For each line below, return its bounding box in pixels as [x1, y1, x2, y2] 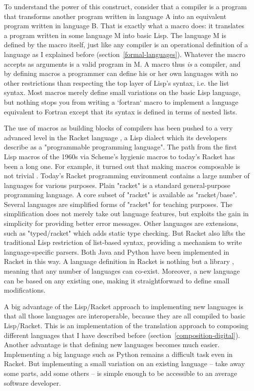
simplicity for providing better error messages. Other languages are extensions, [4, 218, 239, 228]
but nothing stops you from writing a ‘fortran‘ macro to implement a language [4, 96, 238, 107]
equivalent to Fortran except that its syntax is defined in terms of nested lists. [4, 106, 237, 116]
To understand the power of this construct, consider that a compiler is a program [4, 1, 247, 11]
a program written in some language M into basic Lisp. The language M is [4, 30, 226, 40]
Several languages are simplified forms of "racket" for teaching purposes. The [4, 199, 233, 209]
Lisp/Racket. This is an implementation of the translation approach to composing [4, 320, 249, 330]
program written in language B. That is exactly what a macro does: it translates [4, 20, 245, 31]
